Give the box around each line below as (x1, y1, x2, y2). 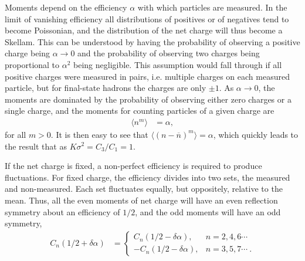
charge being (5, 47, 50, 59)
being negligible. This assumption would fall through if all (73, 58, 282, 70)
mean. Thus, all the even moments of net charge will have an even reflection (5, 194, 278, 206)
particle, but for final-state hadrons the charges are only (5, 82, 206, 94)
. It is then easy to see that (50, 128, 148, 140)
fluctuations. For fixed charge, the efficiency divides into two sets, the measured (5, 171, 290, 183)
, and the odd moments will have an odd (135, 205, 281, 218)
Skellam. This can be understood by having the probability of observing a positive (5, 35, 300, 48)
